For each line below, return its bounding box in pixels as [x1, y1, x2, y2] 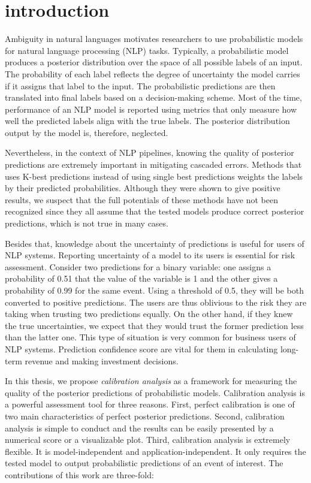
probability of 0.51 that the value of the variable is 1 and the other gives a [5, 272, 278, 285]
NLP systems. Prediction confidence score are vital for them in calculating [5, 342, 278, 355]
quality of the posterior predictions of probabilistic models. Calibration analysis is [5, 386, 305, 399]
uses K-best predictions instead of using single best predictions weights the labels [5, 170, 303, 182]
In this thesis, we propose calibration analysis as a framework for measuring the [5, 375, 297, 387]
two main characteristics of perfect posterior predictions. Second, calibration [5, 409, 285, 422]
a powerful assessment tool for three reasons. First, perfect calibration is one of [5, 398, 295, 410]
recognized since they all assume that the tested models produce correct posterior [5, 205, 304, 218]
